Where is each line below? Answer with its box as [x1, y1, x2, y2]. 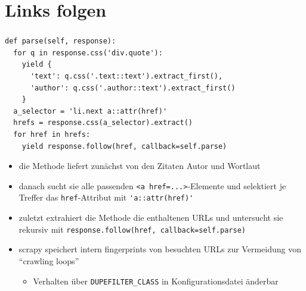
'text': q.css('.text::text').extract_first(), [30, 72, 223, 81]
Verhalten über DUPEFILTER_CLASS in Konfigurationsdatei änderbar [33, 274, 279, 287]
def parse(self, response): [5, 37, 116, 46]
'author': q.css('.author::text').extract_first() [30, 83, 236, 92]
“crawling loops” [18, 254, 79, 267]
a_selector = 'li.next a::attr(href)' [13, 107, 168, 115]
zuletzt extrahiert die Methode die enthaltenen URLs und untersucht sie [18, 211, 283, 224]
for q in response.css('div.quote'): [13, 48, 163, 57]
